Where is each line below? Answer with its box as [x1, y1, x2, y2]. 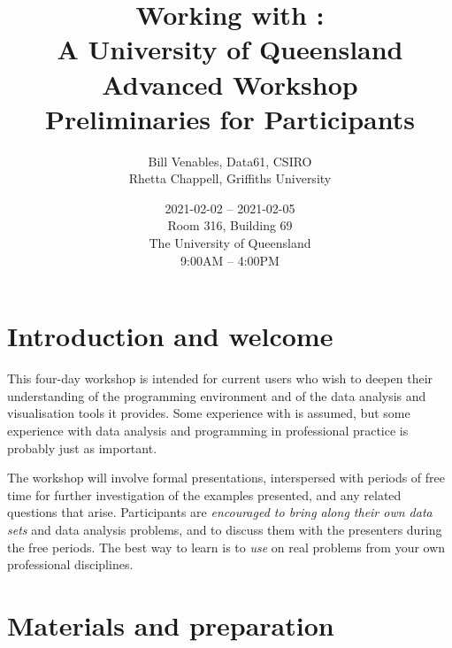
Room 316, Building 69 [167, 216, 293, 235]
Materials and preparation [7, 606, 334, 643]
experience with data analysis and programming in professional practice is [7, 420, 409, 439]
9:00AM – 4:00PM [180, 251, 280, 269]
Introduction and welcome [7, 318, 333, 354]
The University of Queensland [149, 234, 311, 252]
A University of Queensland [57, 31, 403, 67]
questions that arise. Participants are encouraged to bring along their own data [7, 503, 433, 521]
